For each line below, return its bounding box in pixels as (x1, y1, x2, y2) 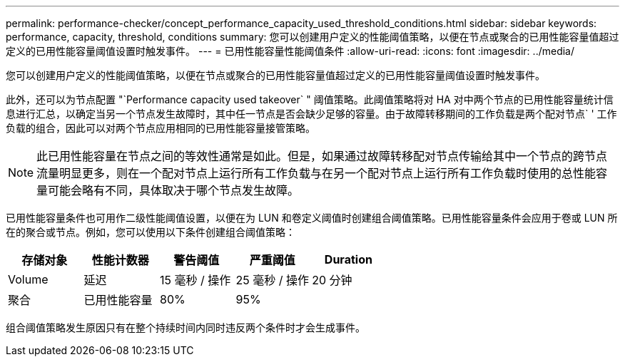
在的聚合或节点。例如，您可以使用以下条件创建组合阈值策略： (6, 226, 295, 238)
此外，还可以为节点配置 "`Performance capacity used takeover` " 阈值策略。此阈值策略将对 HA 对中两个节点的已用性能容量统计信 (6, 93, 614, 105)
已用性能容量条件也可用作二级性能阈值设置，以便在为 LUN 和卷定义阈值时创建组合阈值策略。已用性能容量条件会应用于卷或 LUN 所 (6, 212, 618, 224)
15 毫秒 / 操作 (160, 273, 231, 287)
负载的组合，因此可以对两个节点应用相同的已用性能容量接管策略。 (6, 122, 315, 134)
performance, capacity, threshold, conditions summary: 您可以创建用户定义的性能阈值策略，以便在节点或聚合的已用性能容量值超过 (6, 31, 619, 43)
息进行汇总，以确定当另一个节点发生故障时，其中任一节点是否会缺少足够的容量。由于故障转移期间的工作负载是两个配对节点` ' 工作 (6, 108, 617, 120)
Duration (324, 252, 372, 267)
